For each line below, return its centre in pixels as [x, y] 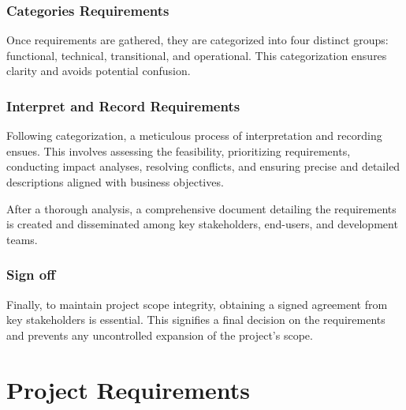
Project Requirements [128, 389]
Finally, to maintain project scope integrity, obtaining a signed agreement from [197, 304]
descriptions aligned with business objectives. [115, 182]
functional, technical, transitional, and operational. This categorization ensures [197, 55]
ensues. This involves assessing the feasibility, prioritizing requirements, [179, 150]
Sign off [31, 275]
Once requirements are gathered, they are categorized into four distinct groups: [197, 40]
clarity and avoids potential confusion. [99, 71]
